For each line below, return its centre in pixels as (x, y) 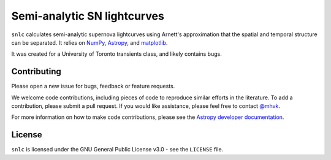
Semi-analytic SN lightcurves (88, 16)
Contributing (36, 71)
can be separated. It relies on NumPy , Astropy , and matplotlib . (89, 42)
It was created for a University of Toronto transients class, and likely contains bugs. (116, 54)
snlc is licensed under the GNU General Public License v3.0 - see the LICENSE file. (117, 150)
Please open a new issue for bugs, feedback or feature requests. (93, 86)
